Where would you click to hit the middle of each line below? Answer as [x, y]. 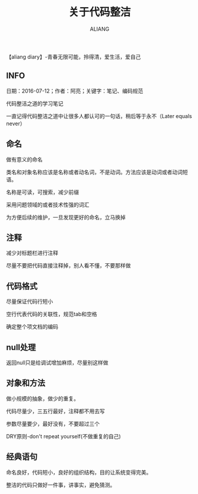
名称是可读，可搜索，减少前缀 [42, 192]
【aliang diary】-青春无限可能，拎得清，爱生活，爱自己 [74, 56]
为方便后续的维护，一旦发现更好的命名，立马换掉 [66, 217]
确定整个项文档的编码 [32, 327]
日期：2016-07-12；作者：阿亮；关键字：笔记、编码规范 [75, 91]
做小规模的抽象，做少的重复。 [42, 399]
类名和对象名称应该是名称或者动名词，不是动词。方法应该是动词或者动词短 [97, 172]
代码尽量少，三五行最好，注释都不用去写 [55, 411]
